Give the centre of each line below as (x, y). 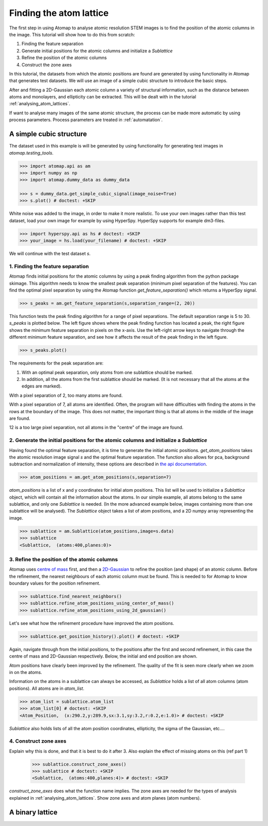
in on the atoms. (26, 672)
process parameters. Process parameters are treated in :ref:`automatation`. (86, 120)
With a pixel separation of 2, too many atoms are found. (66, 395)
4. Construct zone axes (38, 741)
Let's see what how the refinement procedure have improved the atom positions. (92, 623)
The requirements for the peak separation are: (56, 363)
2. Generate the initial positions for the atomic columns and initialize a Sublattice (108, 441)
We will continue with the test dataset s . (50, 254)
